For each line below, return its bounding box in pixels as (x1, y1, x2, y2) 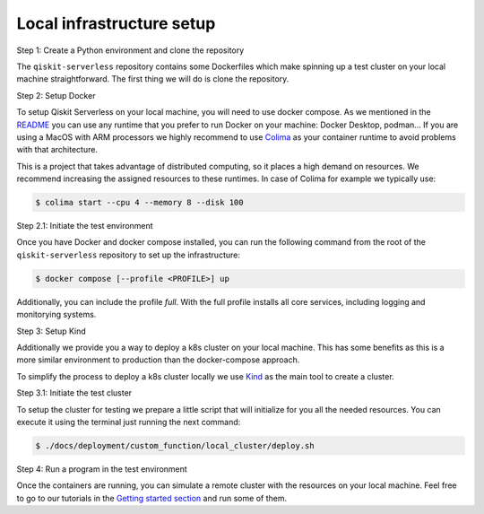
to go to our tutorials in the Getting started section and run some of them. (16, 492, 287, 503)
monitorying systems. (16, 309, 97, 320)
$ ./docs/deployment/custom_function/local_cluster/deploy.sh (35, 440, 315, 450)
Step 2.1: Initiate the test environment (16, 221, 153, 231)
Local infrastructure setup (16, 13, 216, 33)
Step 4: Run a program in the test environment (16, 463, 187, 475)
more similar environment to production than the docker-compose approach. (16, 354, 300, 365)
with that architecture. (16, 144, 99, 155)
